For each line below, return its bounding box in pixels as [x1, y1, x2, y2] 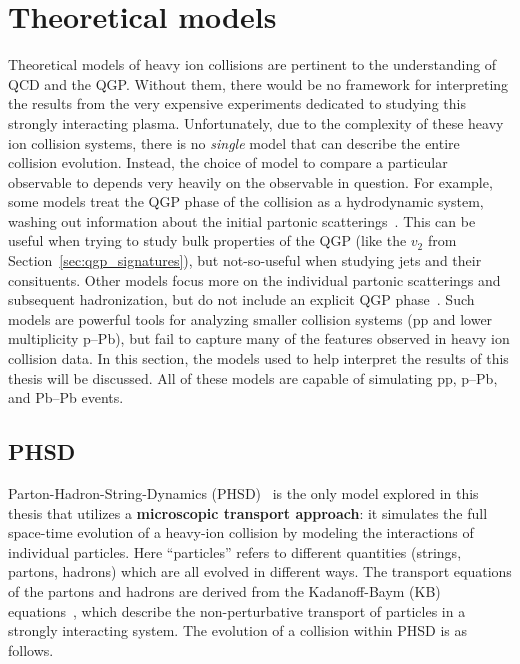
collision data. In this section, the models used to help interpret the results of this [8, 348, 509, 369]
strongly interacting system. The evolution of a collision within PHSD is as [8, 620, 468, 641]
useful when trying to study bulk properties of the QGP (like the [8, 230, 407, 251]
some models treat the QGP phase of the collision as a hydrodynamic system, [8, 191, 484, 212]
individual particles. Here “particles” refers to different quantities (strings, [8, 541, 462, 562]
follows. [8, 639, 54, 660]
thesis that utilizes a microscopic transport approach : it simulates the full [8, 502, 488, 523]
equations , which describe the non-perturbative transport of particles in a [8, 600, 466, 621]
